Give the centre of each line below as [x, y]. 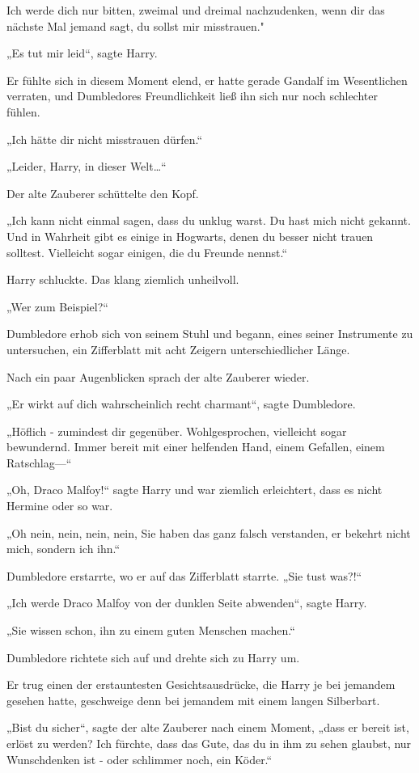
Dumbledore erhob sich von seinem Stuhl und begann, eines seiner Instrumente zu [210, 334]
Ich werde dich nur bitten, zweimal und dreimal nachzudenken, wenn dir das [196, 10]
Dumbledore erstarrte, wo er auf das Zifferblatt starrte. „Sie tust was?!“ [184, 575]
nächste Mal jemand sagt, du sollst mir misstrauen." [135, 25]
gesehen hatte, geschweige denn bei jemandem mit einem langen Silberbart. [193, 700]
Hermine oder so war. [60, 506]
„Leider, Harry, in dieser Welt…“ [87, 166]
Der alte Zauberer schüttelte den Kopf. [103, 193]
